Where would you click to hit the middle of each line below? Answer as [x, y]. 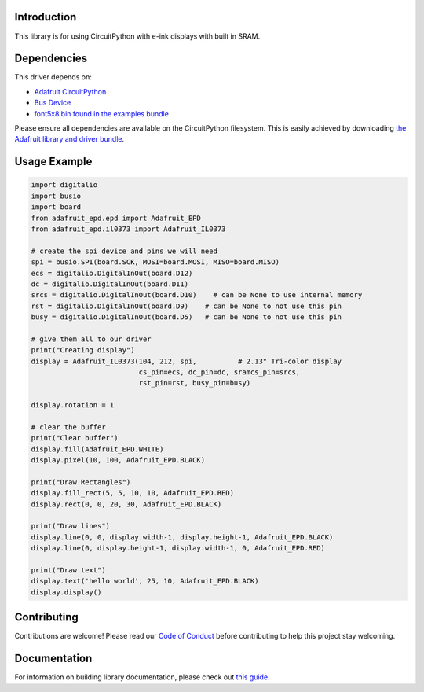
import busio [56, 196]
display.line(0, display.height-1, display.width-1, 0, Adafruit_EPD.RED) [178, 548]
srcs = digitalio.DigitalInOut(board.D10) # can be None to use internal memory [197, 295]
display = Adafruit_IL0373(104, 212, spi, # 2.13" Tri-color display [186, 361]
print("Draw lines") [70, 526]
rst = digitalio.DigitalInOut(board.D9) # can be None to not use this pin [186, 306]
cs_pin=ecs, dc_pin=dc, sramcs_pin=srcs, [219, 372]
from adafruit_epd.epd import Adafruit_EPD [116, 218]
